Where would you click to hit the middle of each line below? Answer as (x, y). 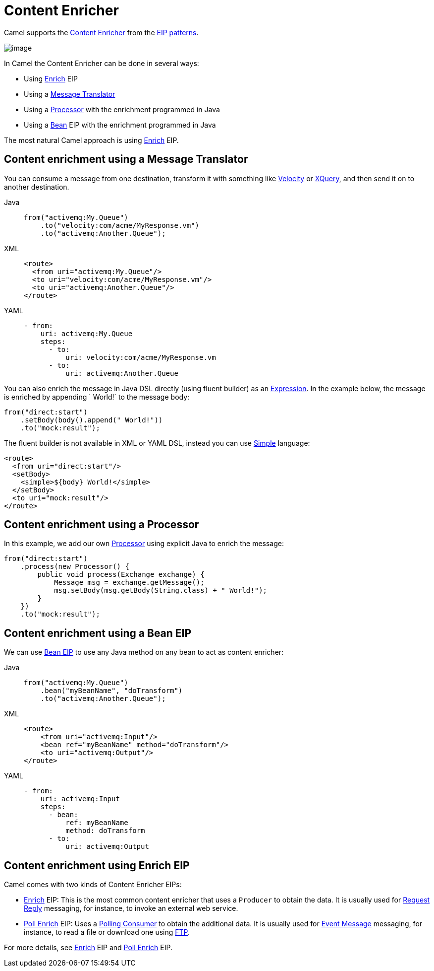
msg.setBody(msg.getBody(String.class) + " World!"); (161, 590)
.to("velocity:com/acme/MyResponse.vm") (120, 225)
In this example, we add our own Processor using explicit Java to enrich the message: (144, 544)
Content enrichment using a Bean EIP (98, 633)
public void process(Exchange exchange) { (121, 575)
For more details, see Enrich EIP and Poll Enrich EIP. (88, 948)
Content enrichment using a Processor (102, 525)
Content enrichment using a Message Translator (126, 159)
